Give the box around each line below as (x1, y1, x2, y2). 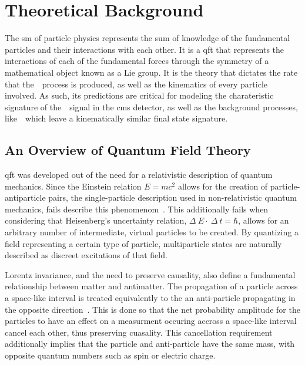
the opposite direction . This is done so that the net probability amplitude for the (5, 303, 300, 315)
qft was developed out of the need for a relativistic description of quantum (5, 168, 273, 181)
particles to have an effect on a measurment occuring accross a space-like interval (5, 315, 297, 327)
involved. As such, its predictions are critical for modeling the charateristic (5, 89, 274, 102)
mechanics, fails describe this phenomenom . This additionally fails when (5, 202, 269, 215)
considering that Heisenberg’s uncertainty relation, (5, 214, 187, 227)
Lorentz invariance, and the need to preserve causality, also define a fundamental (5, 268, 296, 280)
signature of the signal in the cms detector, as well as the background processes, (5, 100, 298, 113)
